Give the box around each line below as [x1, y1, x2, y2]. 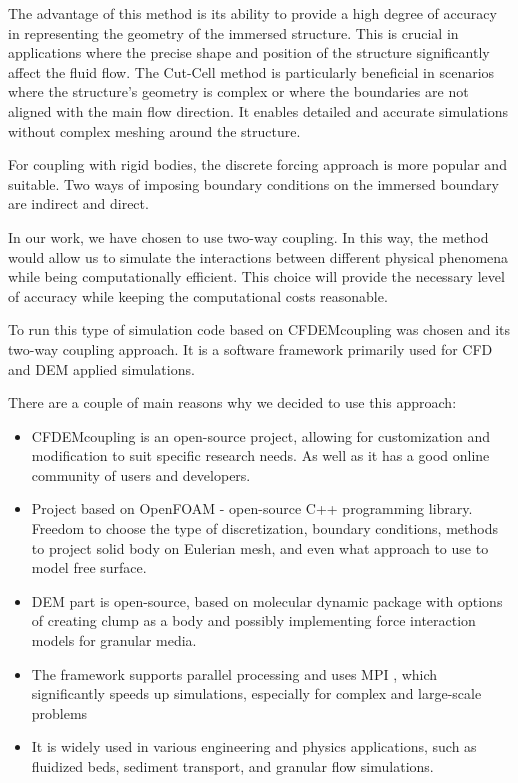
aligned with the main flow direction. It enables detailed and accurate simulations [8, 100, 509, 121]
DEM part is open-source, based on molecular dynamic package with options [31, 590, 503, 611]
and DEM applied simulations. [8, 358, 195, 379]
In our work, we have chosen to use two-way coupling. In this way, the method [8, 226, 489, 247]
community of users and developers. [31, 464, 251, 485]
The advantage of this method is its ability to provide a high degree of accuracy [8, 3, 497, 23]
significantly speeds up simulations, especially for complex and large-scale [31, 683, 482, 704]
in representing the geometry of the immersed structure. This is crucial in [8, 22, 459, 43]
